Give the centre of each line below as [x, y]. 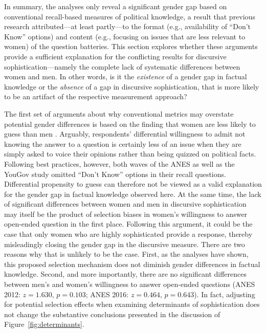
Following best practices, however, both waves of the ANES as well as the [119, 163]
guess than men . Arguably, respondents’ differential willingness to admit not [125, 134]
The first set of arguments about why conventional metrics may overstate [119, 113]
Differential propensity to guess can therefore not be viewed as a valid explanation [133, 184]
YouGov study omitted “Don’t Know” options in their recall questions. [115, 174]
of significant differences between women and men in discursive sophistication [125, 204]
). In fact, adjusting [225, 294]
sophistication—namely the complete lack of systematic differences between [122, 66]
